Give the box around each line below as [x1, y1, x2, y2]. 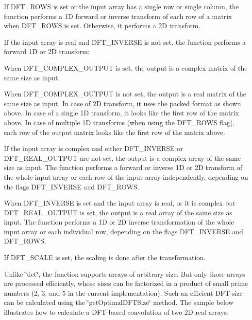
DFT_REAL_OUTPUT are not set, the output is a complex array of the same [4, 152, 241, 163]
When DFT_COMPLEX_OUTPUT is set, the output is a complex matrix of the [4, 62, 248, 73]
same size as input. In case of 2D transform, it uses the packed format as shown [4, 98, 241, 108]
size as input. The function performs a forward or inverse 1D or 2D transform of [4, 162, 243, 172]
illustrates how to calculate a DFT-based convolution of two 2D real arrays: [4, 307, 229, 317]
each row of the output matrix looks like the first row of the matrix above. [4, 127, 225, 137]
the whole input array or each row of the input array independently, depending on [4, 171, 248, 182]
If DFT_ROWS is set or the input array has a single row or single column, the [4, 1, 239, 11]
